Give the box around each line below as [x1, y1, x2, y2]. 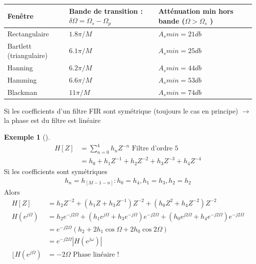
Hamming [7, 74, 37, 85]
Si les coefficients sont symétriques [4, 166, 107, 176]
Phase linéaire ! [73, 251, 119, 258]
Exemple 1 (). [4, 132, 50, 142]
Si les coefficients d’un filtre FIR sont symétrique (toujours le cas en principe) [4, 105, 238, 116]
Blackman [7, 87, 37, 97]
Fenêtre [7, 10, 33, 21]
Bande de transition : [69, 5, 143, 16]
